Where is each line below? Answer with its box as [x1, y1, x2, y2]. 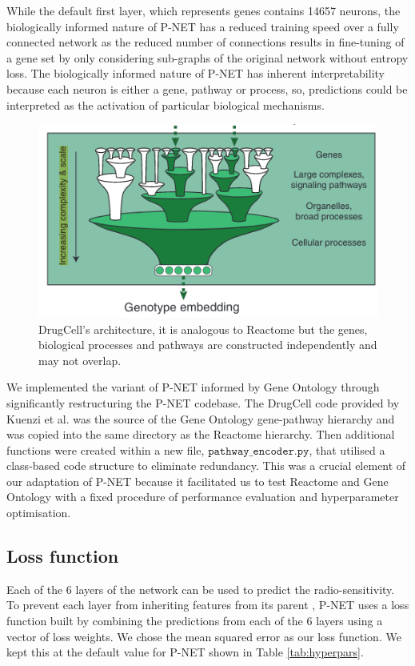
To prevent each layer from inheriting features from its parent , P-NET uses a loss [6, 596, 409, 613]
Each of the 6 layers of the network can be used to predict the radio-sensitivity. [6, 580, 395, 597]
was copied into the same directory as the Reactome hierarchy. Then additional [6, 426, 395, 443]
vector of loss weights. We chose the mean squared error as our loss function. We [6, 628, 401, 644]
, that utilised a [309, 441, 385, 458]
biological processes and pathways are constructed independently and [38, 336, 377, 353]
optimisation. [6, 504, 71, 521]
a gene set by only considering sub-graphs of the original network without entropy [6, 49, 409, 66]
